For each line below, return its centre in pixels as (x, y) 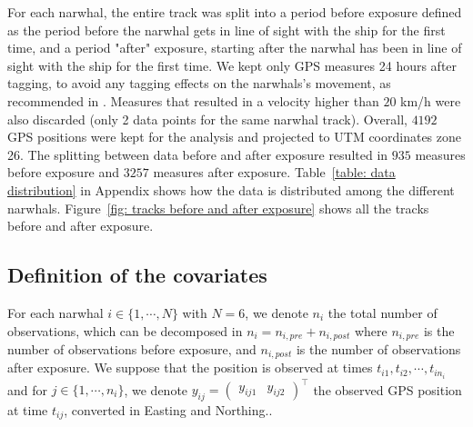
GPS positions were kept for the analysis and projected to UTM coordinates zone (234, 137)
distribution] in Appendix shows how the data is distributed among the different (231, 189)
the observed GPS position (387, 389)
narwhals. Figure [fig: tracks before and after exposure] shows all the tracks (218, 208)
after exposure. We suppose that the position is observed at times (190, 367)
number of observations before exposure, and (132, 348)
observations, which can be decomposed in (125, 330)
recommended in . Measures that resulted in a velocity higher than (193, 100)
